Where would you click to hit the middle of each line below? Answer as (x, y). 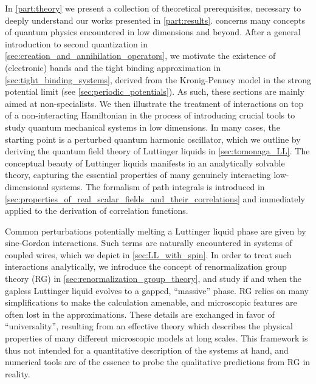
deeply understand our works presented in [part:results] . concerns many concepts (155, 20)
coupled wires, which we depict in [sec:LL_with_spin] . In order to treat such (148, 254)
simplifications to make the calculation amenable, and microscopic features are (151, 302)
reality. (18, 373)
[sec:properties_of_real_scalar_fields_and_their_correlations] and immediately (155, 198)
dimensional (27, 186)
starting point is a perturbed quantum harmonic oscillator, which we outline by (153, 139)
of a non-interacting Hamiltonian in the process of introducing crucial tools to (150, 115)
